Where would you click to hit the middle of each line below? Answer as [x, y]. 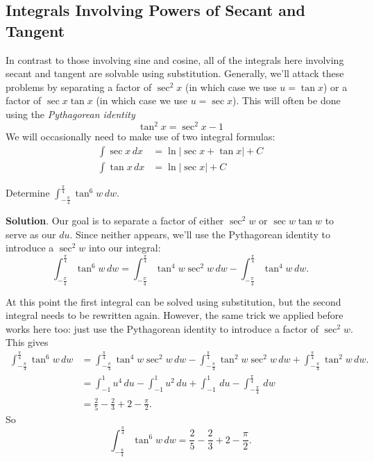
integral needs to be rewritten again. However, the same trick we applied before [175, 315]
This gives [27, 342]
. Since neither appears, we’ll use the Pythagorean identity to [200, 234]
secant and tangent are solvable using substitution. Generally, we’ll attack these [175, 73]
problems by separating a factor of [79, 86]
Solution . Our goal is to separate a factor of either [115, 221]
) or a [335, 86]
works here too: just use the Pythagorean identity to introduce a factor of [162, 328]
